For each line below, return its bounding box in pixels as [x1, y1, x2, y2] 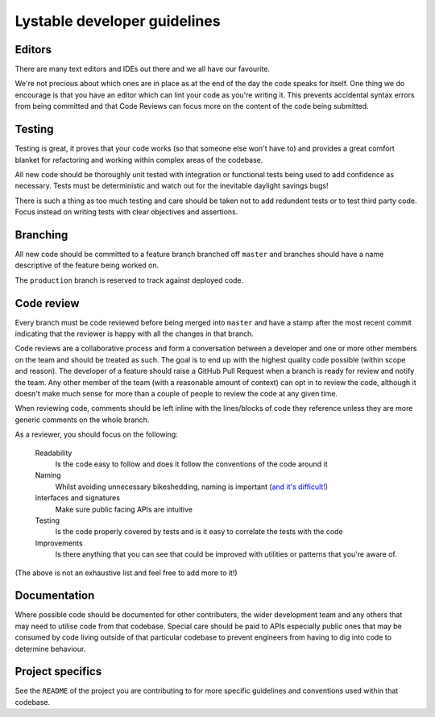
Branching [14, 228, 68, 242]
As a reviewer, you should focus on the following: [14, 429, 179, 439]
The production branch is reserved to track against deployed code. [14, 275, 244, 285]
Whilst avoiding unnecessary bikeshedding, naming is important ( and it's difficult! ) [55, 482, 329, 491]
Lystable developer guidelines [14, 12, 221, 30]
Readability [35, 448, 72, 458]
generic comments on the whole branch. [14, 415, 150, 425]
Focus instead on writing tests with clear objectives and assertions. [14, 207, 238, 217]
